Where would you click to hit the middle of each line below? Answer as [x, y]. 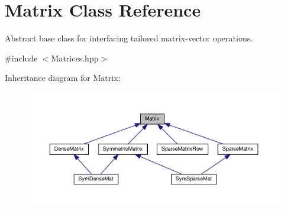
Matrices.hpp [75, 58]
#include [21, 58]
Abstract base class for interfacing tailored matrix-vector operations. [129, 38]
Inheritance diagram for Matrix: [63, 78]
